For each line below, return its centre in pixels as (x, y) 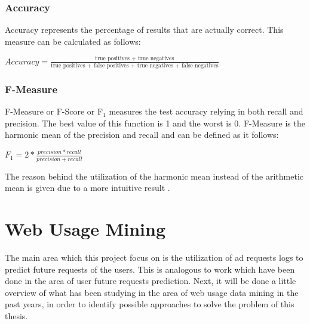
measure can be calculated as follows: (73, 41)
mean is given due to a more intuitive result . (88, 188)
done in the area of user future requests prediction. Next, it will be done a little (151, 281)
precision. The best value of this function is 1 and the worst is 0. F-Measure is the (155, 123)
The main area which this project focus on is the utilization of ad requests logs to (154, 257)
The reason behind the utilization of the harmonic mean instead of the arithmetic (154, 176)
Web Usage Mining (85, 229)
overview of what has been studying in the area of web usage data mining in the (152, 292)
